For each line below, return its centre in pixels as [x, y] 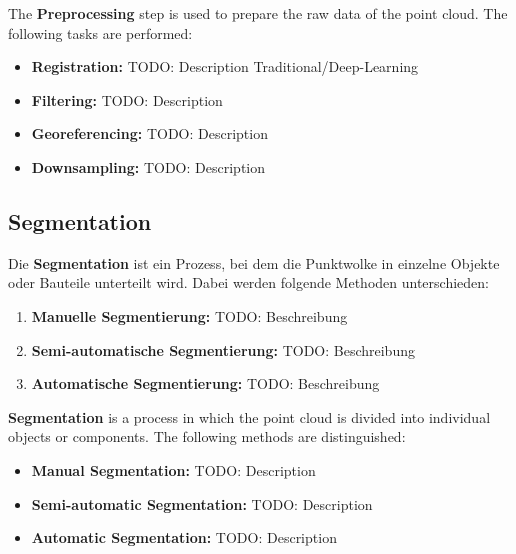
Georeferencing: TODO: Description [149, 133]
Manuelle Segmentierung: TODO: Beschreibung [189, 315]
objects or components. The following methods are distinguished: [207, 436]
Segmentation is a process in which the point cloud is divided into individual [249, 416]
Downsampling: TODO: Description [148, 166]
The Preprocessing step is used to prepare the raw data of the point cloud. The [258, 13]
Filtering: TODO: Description [127, 99]
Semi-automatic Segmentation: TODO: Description [202, 503]
